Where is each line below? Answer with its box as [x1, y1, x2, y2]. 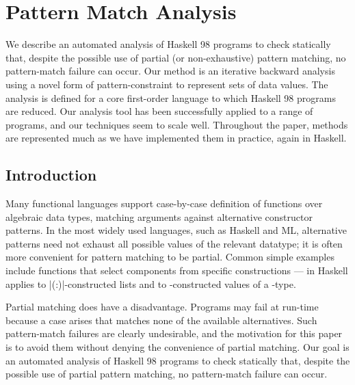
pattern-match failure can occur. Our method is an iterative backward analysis [5, 64, 335, 78]
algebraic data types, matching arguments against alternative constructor [5, 209, 313, 224]
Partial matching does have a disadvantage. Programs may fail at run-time [5, 300, 319, 314]
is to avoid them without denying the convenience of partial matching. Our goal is [5, 340, 350, 354]
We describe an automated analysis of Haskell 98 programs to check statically [5, 37, 331, 51]
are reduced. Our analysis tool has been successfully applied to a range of [5, 104, 313, 118]
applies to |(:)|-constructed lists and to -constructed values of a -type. [5, 276, 296, 291]
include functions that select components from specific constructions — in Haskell [5, 263, 348, 278]
